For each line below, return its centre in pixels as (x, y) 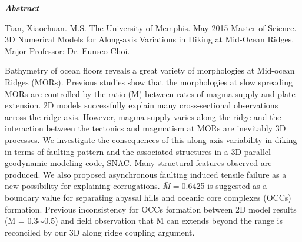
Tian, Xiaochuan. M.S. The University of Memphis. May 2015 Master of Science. (151, 27)
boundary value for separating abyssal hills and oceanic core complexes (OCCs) (148, 197)
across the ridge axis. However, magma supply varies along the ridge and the (143, 116)
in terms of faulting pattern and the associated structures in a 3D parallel (138, 151)
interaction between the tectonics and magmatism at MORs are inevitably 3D (145, 128)
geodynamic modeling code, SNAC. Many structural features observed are (138, 163)
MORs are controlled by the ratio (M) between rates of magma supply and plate (150, 93)
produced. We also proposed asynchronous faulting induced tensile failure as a (146, 174)
